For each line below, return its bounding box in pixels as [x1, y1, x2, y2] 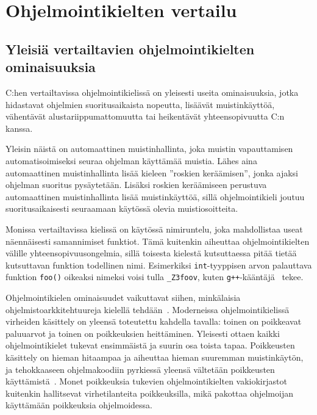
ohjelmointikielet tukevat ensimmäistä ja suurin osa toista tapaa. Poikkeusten [5, 339, 295, 352]
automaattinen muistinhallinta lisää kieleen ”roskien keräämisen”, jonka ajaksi [5, 166, 298, 179]
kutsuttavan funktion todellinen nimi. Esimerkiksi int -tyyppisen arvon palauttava [5, 258, 312, 271]
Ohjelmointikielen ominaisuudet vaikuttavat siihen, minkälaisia [5, 291, 241, 303]
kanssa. [5, 121, 33, 134]
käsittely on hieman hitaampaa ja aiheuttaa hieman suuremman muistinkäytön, [5, 350, 304, 363]
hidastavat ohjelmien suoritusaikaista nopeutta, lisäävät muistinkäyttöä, [5, 98, 275, 110]
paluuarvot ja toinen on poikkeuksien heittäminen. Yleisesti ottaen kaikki [5, 327, 280, 339]
